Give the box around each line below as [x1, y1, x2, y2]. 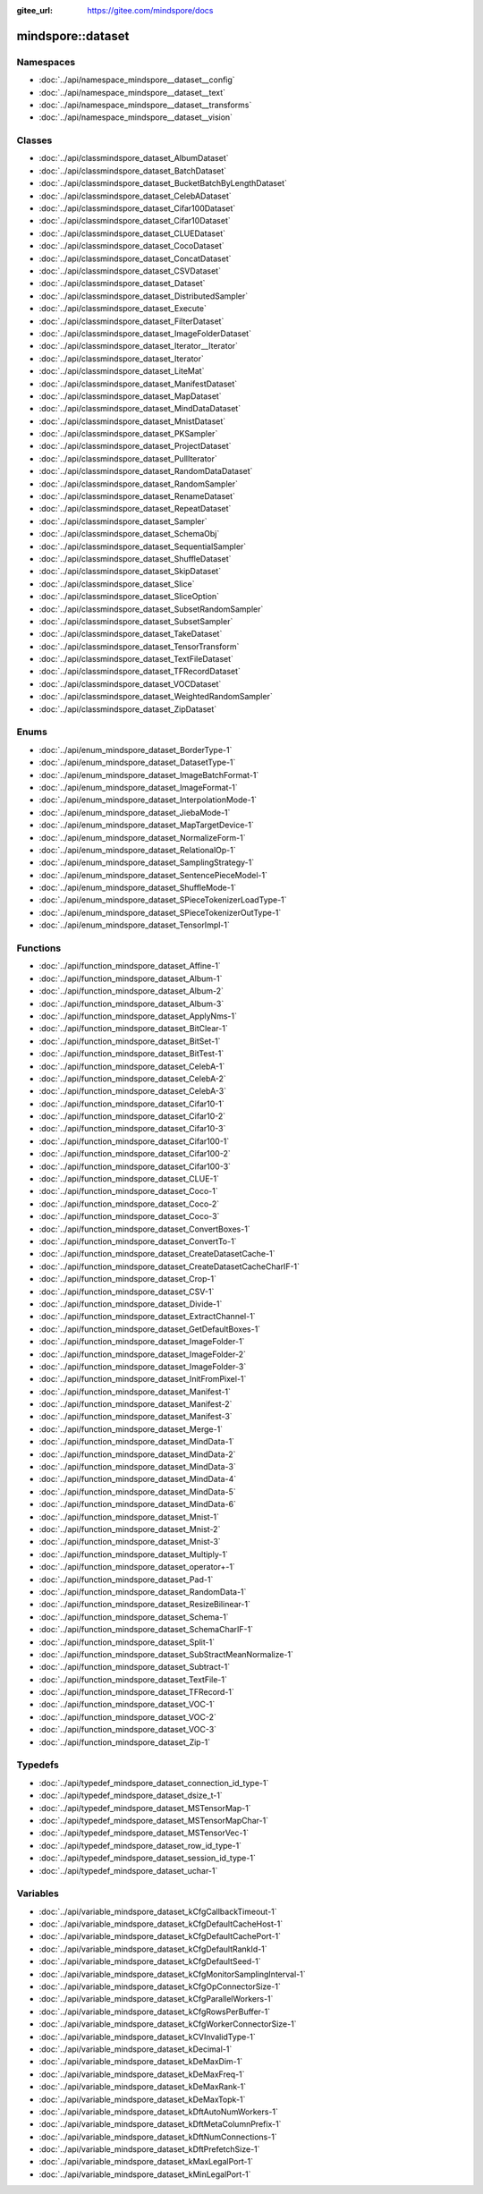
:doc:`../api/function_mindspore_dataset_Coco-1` [38, 1186, 218, 1197]
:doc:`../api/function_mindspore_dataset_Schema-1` [38, 1611, 229, 1622]
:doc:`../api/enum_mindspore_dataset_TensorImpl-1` [38, 919, 230, 930]
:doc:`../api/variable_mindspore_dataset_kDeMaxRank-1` [38, 2081, 247, 2092]
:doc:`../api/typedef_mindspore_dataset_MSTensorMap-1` [38, 1802, 251, 1813]
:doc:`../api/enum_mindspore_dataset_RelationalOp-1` [38, 844, 236, 855]
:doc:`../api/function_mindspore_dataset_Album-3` [38, 998, 225, 1009]
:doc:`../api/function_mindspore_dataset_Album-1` [38, 973, 223, 984]
